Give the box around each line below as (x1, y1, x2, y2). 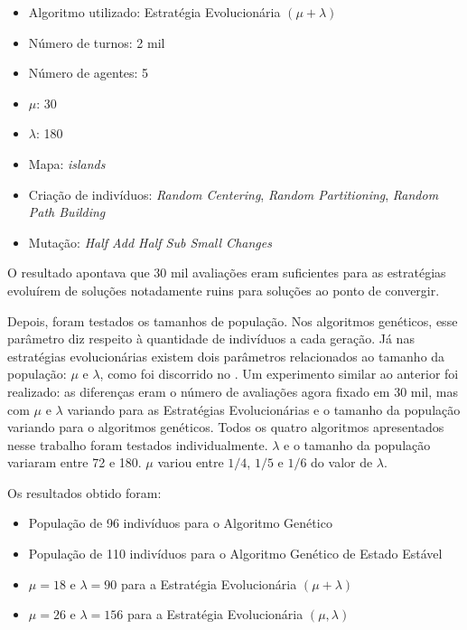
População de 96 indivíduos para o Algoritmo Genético (28, 513, 332, 532)
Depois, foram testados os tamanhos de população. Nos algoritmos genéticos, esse (7, 311, 458, 330)
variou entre (157, 453, 224, 472)
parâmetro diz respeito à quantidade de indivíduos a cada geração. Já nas (7, 329, 415, 348)
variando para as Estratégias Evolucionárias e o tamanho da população (67, 400, 461, 418)
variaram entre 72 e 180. (7, 453, 142, 472)
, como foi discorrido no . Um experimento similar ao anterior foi (99, 364, 459, 383)
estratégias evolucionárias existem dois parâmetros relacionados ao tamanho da (7, 346, 445, 365)
